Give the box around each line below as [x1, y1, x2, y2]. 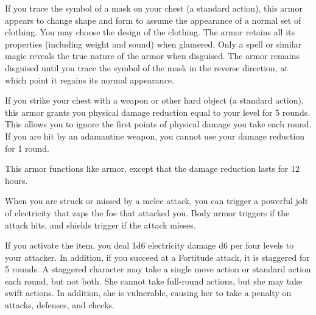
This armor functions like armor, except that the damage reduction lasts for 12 [5, 162, 300, 175]
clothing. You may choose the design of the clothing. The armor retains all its [5, 26, 295, 38]
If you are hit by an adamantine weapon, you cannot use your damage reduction [5, 129, 305, 142]
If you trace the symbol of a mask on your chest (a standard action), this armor [5, 2, 303, 14]
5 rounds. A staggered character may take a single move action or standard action [5, 263, 311, 275]
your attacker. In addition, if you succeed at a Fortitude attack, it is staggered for [5, 250, 310, 263]
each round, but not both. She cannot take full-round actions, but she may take [5, 274, 303, 287]
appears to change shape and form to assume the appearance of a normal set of [5, 13, 301, 26]
